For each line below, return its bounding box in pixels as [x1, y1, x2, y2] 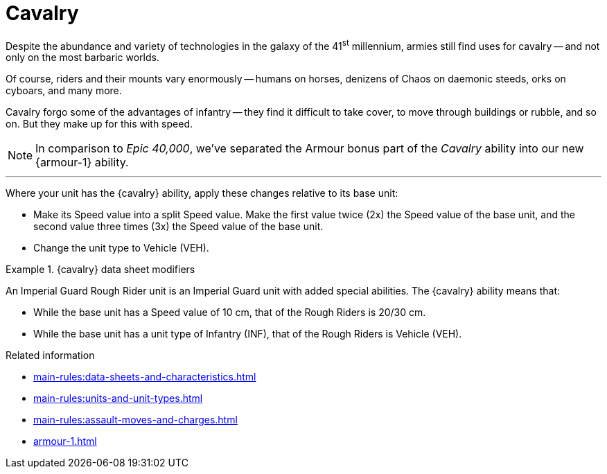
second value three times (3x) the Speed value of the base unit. [33, 220, 324, 233]
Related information [6, 349, 95, 362]
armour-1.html [33, 435, 97, 448]
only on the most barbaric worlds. [6, 51, 159, 64]
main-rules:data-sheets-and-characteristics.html [33, 371, 256, 383]
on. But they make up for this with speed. [6, 118, 193, 130]
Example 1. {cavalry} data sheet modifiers [6, 263, 195, 276]
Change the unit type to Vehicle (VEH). [33, 242, 209, 254]
